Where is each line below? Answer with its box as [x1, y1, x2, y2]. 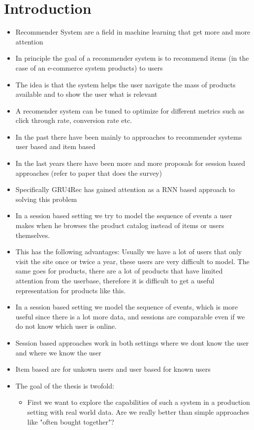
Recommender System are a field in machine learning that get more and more [15, 27, 251, 37]
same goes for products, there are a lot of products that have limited [15, 266, 223, 276]
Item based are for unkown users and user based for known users [15, 364, 211, 374]
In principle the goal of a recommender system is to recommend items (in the [15, 53, 249, 63]
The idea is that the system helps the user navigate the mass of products [15, 79, 236, 89]
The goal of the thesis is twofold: [15, 380, 114, 391]
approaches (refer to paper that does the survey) [15, 167, 162, 178]
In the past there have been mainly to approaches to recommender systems [15, 131, 242, 142]
